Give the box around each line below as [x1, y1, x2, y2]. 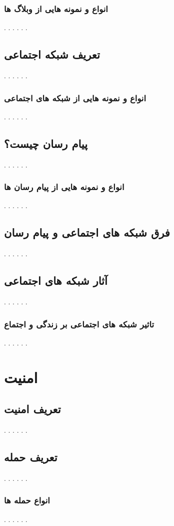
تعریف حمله [4, 449, 57, 464]
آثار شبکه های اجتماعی [4, 273, 107, 288]
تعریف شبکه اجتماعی [4, 47, 100, 62]
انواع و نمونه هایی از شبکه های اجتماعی [4, 91, 146, 104]
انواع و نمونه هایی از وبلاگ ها [4, 2, 108, 15]
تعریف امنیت [4, 401, 61, 417]
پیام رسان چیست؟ [4, 135, 88, 151]
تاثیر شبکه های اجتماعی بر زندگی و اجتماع [4, 317, 154, 330]
